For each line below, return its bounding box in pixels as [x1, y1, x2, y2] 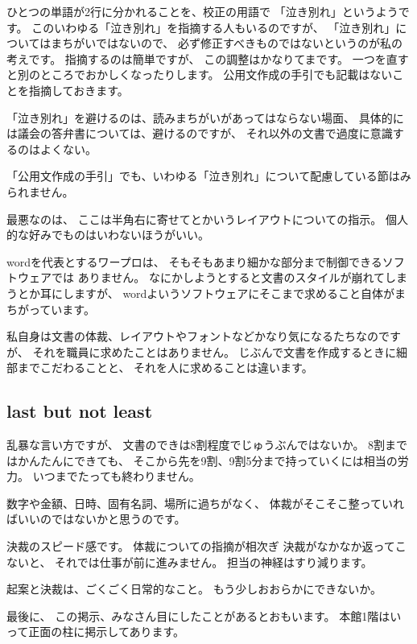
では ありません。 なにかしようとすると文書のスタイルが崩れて [51, 269, 386, 286]
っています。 [28, 300, 95, 317]
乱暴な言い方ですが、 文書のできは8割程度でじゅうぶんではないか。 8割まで [6, 436, 408, 453]
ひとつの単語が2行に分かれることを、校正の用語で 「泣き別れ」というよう [6, 3, 398, 19]
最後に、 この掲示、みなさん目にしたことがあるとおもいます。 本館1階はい [6, 607, 402, 624]
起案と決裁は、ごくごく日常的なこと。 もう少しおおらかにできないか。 [6, 580, 382, 597]
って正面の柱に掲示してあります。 [6, 623, 185, 640]
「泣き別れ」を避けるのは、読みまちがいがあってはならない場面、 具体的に [6, 109, 404, 126]
